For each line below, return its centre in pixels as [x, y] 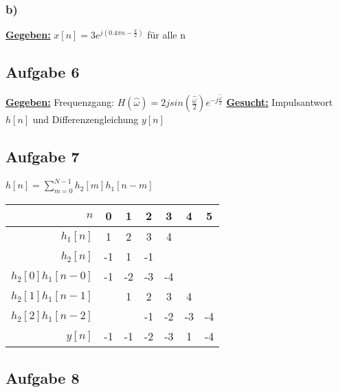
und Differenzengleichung [86, 119]
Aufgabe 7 [43, 156]
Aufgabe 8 [43, 377]
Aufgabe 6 [43, 72]
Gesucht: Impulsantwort [280, 102]
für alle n [166, 35]
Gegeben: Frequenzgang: [60, 102]
